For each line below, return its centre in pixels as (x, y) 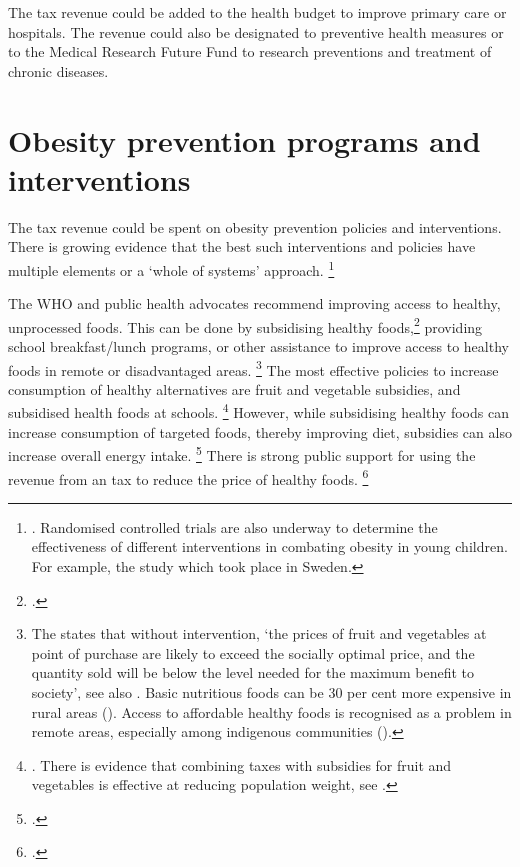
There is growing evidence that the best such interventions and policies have (242, 246)
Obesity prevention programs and (244, 139)
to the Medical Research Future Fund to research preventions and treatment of (250, 51)
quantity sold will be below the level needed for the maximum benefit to (253, 672)
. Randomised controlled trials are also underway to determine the (234, 526)
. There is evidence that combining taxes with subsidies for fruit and (241, 764)
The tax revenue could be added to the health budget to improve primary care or (257, 12)
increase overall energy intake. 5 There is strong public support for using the (242, 453)
